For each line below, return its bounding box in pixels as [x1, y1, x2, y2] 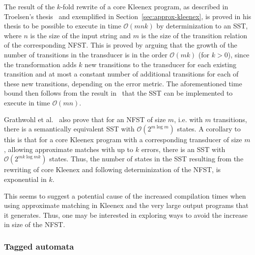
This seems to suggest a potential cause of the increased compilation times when [4, 190, 246, 201]
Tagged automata [4, 240, 74, 252]
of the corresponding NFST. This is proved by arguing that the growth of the [4, 40, 237, 50]
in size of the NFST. [4, 219, 65, 229]
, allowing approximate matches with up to [4, 144, 134, 154]
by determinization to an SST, [156, 21, 248, 31]
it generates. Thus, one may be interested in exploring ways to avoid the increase [4, 209, 248, 220]
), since [227, 49, 250, 59]
